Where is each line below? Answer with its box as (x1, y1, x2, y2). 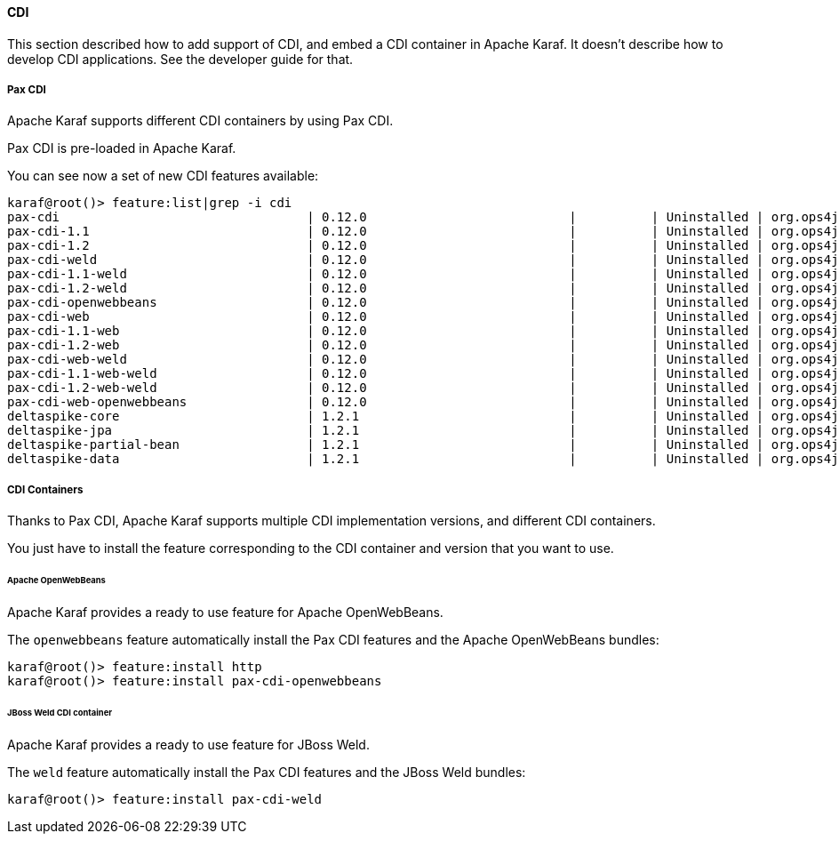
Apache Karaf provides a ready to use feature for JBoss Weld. (7, 736, 370, 752)
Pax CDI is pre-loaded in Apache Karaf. (7, 140, 236, 156)
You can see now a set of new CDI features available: (7, 168, 319, 184)
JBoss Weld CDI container (7, 707, 113, 717)
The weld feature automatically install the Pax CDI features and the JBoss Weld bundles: (7, 764, 526, 780)
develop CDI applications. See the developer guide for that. (7, 51, 354, 67)
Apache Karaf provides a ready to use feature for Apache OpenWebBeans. (7, 604, 443, 620)
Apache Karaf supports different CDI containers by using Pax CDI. (7, 113, 394, 129)
